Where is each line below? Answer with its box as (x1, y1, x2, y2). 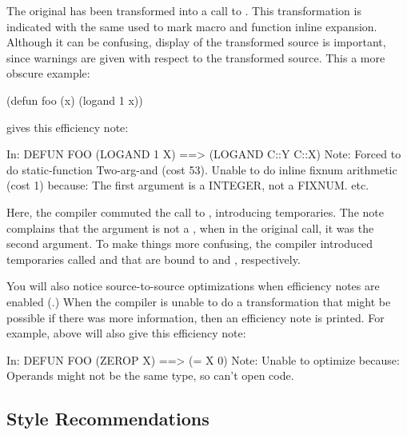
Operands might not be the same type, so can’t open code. (6, 367, 294, 384)
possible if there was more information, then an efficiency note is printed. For (6, 309, 385, 325)
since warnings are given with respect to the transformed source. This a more (6, 49, 385, 66)
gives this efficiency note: (6, 118, 129, 135)
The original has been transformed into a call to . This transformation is (6, 2, 361, 18)
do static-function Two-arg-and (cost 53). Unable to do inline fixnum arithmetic (6, 161, 397, 178)
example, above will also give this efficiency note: (6, 325, 246, 341)
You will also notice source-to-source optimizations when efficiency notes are (6, 277, 380, 294)
